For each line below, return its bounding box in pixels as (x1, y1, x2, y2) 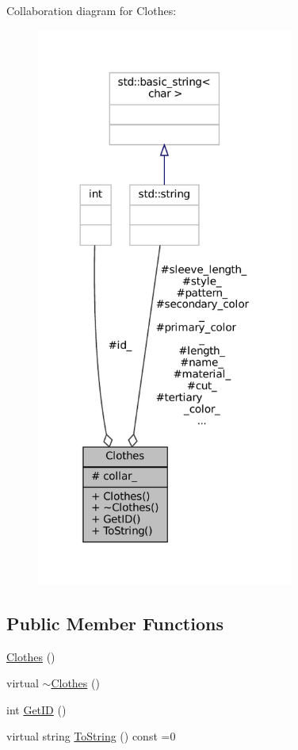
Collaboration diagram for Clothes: (6, 2, 177, 18)
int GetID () (6, 701, 67, 717)
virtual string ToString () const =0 (6, 728, 176, 744)
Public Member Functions (6, 610, 223, 635)
